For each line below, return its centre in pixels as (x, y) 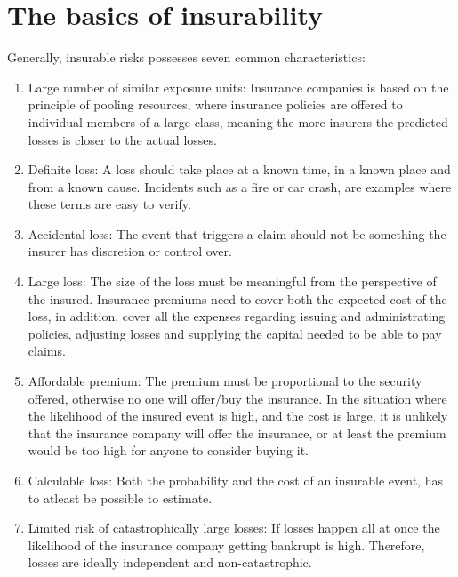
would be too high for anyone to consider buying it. (168, 450)
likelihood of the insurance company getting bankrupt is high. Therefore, (226, 545)
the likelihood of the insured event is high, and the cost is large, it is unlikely (238, 416)
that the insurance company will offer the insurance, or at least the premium (237, 433)
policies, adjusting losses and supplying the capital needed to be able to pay (235, 333)
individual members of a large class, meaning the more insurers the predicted (238, 121)
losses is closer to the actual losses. (122, 139)
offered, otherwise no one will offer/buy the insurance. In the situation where (237, 398)
